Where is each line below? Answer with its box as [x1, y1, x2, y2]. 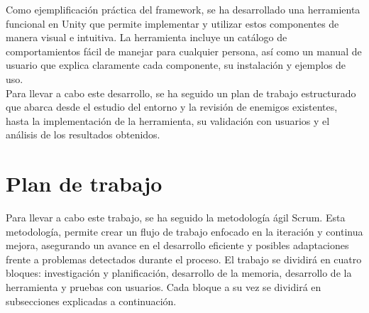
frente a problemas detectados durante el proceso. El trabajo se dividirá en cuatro [6, 251, 362, 266]
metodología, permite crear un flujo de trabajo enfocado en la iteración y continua [6, 224, 363, 238]
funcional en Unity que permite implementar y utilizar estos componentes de [6, 16, 339, 31]
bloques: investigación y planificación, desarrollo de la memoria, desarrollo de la [6, 265, 352, 280]
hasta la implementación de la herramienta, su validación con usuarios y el [6, 113, 330, 128]
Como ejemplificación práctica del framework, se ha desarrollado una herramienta [6, 2, 360, 16]
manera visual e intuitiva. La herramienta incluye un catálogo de [6, 30, 287, 45]
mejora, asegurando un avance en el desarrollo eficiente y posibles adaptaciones [6, 238, 349, 253]
